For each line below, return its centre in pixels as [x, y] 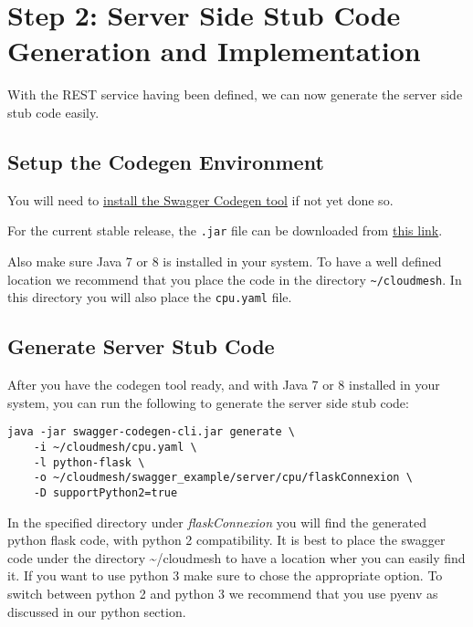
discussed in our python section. [97, 611]
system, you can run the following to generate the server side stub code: [208, 402]
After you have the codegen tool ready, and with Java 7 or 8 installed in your [224, 385]
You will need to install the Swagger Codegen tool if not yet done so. [200, 199]
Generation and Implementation [214, 51]
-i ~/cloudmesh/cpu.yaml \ [115, 447]
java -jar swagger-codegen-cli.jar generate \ [151, 432]
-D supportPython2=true [105, 492]
